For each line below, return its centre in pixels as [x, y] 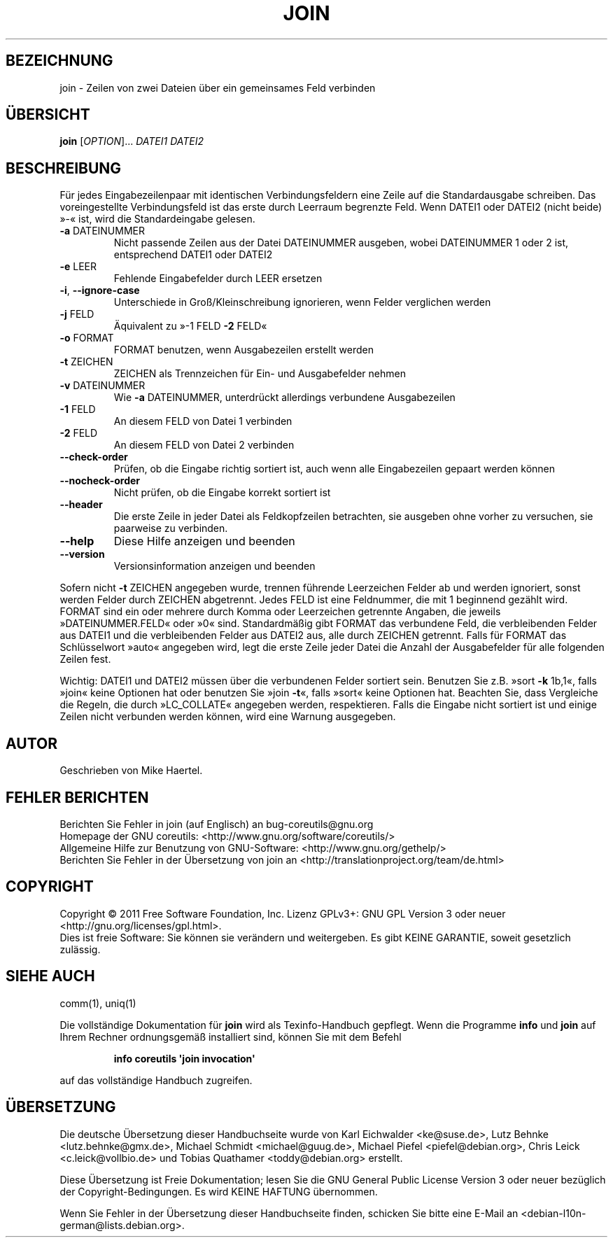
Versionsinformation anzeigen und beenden [214, 566]
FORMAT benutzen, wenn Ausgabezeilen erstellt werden [244, 350]
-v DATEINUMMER [103, 386]
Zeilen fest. [85, 659]
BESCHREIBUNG [64, 168]
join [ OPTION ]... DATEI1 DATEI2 [132, 141]
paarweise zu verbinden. [171, 528]
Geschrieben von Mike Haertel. [131, 771]
